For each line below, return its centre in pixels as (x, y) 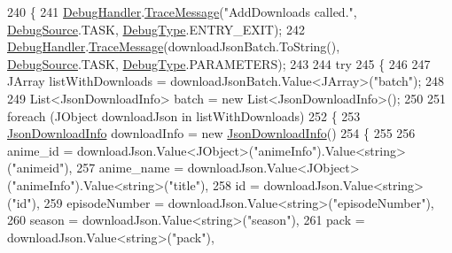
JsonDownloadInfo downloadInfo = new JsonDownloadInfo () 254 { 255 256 (211, 133)
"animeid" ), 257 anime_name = (98, 168)
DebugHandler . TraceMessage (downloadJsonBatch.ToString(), (174, 46)
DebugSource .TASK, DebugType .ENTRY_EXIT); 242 (156, 29)
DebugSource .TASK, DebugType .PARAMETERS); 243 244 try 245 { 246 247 (219, 63)
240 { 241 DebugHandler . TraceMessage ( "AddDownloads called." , (182, 11)
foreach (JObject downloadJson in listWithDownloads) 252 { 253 (184, 115)
